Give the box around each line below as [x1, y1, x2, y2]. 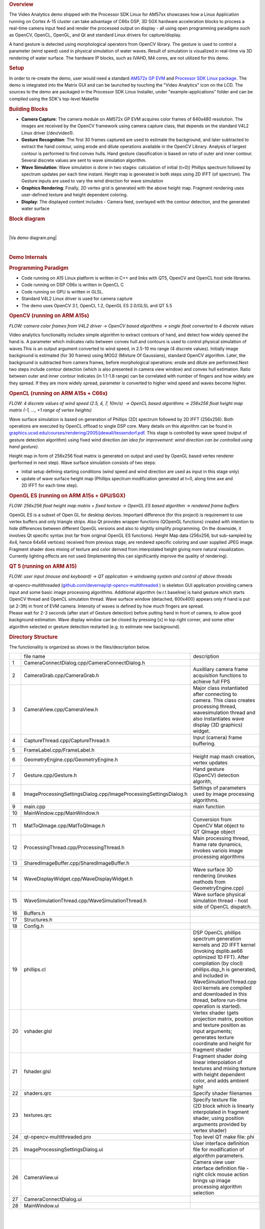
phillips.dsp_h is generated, [193, 966, 257, 973]
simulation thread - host [193, 897, 248, 904]
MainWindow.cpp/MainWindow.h [24, 810, 100, 817]
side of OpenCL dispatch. [193, 904, 252, 910]
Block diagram [9, 215, 45, 222]
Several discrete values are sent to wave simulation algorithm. [21, 157, 147, 163]
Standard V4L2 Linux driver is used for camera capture [21, 295, 132, 302]
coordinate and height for [193, 1040, 252, 1047]
